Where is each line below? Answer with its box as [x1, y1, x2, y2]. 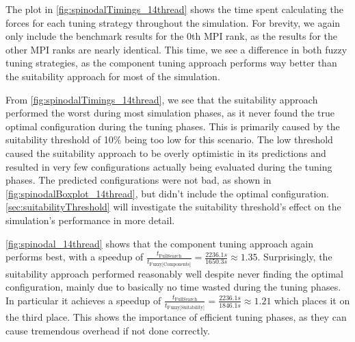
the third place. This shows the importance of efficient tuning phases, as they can [5, 310, 347, 324]
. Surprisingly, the [257, 249, 332, 264]
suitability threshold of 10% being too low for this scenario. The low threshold [5, 132, 333, 147]
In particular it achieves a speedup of [5, 293, 161, 307]
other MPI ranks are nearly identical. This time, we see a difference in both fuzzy [5, 42, 347, 56]
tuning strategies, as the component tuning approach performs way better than [5, 56, 337, 70]
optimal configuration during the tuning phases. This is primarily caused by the [5, 119, 340, 133]
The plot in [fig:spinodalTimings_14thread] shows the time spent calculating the [5, 2, 343, 16]
